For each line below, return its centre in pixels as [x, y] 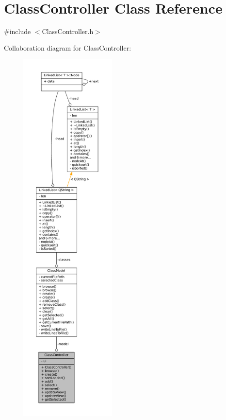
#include [17, 31]
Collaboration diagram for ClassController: [68, 47]
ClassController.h [68, 31]
